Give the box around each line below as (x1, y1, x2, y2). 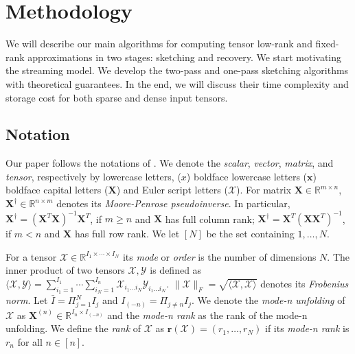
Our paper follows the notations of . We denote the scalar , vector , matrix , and (5, 156, 334, 170)
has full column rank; (165, 211, 255, 226)
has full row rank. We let (74, 226, 180, 241)
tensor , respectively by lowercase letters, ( (5, 169, 181, 183)
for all (17, 334, 43, 349)
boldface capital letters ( (5, 182, 108, 197)
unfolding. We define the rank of (5, 321, 141, 335)
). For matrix (236, 182, 292, 197)
